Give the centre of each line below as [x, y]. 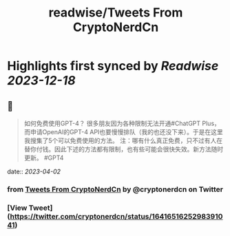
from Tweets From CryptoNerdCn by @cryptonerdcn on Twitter [115, 189]
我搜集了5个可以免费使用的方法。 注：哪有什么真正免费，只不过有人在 [123, 140]
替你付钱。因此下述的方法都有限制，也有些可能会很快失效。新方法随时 [124, 149]
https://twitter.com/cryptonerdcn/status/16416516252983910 [116, 216]
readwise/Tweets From [116, 13]
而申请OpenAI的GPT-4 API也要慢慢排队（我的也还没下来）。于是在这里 [124, 132]
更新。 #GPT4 [44, 158]
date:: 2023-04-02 [34, 171]
